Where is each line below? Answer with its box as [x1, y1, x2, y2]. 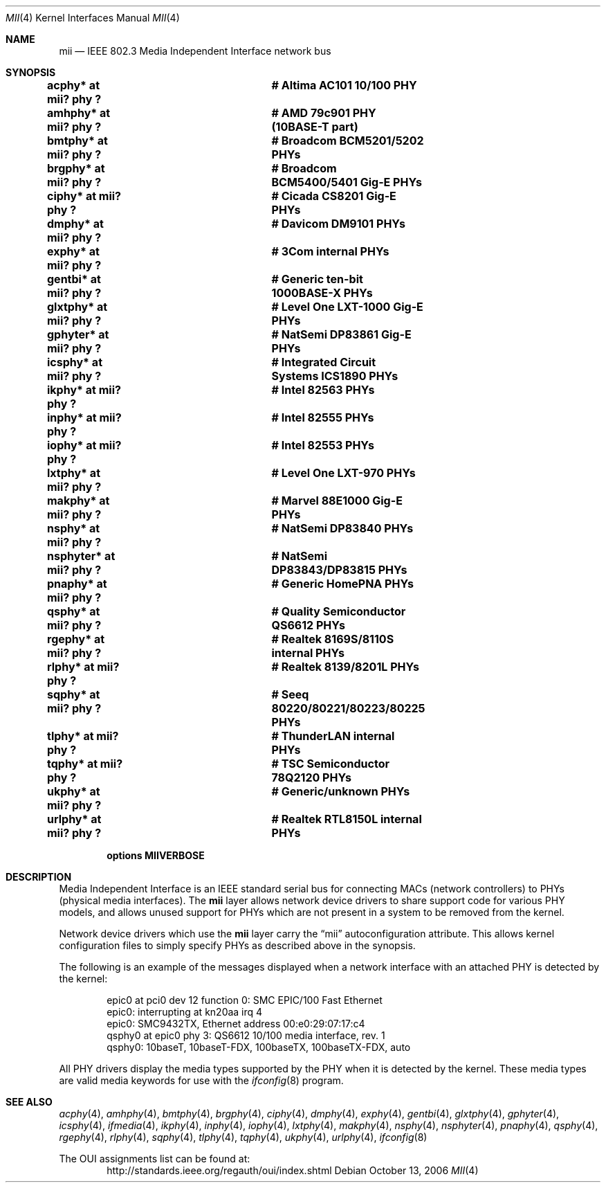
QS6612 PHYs [271, 618, 345, 632]
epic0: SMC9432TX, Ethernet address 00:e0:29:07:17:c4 [107, 1018, 365, 1029]
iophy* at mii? [47, 438, 122, 452]
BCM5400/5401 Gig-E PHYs [271, 175, 423, 189]
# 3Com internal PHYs [271, 244, 389, 258]
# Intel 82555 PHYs [271, 411, 374, 424]
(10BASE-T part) [271, 120, 358, 134]
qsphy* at [47, 604, 100, 618]
